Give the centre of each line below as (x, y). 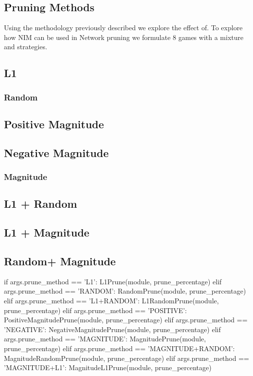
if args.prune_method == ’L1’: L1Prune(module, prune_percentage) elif (113, 281)
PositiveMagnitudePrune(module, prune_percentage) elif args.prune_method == (126, 320)
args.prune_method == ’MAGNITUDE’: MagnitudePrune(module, (105, 339)
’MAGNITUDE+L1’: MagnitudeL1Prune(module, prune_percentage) (108, 367)
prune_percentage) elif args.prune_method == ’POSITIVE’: (95, 310)
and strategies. (26, 47)
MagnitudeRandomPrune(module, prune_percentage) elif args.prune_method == (126, 358)
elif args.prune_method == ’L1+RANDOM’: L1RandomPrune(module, (111, 300)
